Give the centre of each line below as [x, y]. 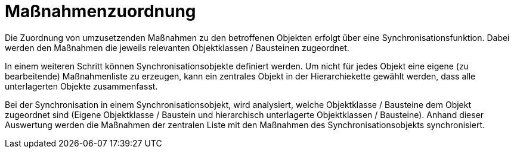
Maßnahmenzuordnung [100, 11]
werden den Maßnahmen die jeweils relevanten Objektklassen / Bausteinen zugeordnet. [177, 47]
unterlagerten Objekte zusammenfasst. [81, 86]
